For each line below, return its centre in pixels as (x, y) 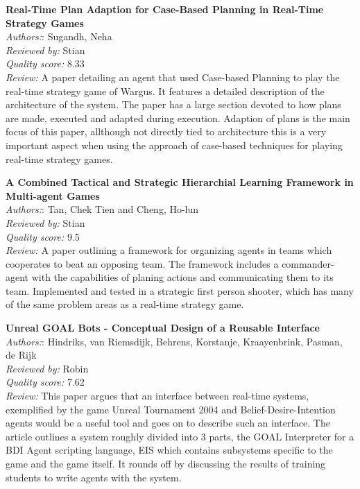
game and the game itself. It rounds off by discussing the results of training (166, 463)
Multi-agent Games (53, 195)
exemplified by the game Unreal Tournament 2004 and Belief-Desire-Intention (171, 409)
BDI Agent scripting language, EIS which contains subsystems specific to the (169, 450)
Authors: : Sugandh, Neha (59, 36)
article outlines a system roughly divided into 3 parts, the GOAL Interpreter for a (180, 436)
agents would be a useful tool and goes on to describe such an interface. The (168, 423)
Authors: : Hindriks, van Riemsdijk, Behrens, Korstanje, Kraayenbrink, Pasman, (174, 341)
